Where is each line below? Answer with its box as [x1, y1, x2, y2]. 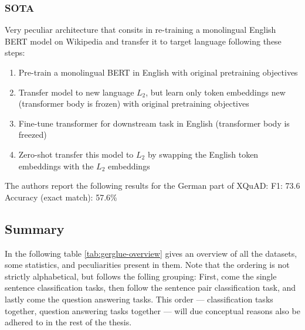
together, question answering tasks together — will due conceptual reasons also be [5, 304, 300, 317]
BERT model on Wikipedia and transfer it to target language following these [5, 35, 282, 47]
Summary [5, 219, 65, 237]
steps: [5, 46, 25, 59]
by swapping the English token [147, 148, 259, 160]
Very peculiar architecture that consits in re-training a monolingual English [5, 23, 276, 36]
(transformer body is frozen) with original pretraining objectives [18, 97, 249, 110]
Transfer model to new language [18, 86, 134, 98]
